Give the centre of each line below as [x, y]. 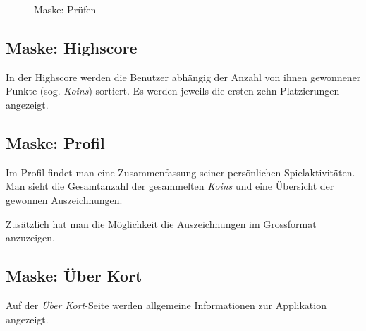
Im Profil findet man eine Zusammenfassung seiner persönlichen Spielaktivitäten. [181, 172]
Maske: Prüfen [65, 9]
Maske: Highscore [72, 47]
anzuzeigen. [30, 237]
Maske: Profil [55, 142]
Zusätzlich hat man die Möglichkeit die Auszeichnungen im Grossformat [161, 223]
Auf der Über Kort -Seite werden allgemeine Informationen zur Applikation [166, 305]
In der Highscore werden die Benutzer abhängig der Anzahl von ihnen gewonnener [183, 77]
